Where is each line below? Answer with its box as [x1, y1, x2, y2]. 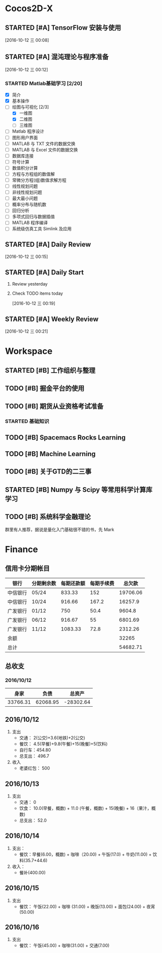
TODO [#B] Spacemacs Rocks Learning [5, 433, 126, 442]
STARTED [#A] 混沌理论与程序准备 [5, 53, 109, 61]
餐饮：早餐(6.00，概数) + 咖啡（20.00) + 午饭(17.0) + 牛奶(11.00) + [19, 851, 152, 857]
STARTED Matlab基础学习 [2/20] [5, 80, 82, 86]
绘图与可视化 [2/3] [12, 104, 49, 110]
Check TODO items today [12, 290, 63, 296]
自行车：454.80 [19, 747, 51, 753]
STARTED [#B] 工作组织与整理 [5, 366, 96, 374]
